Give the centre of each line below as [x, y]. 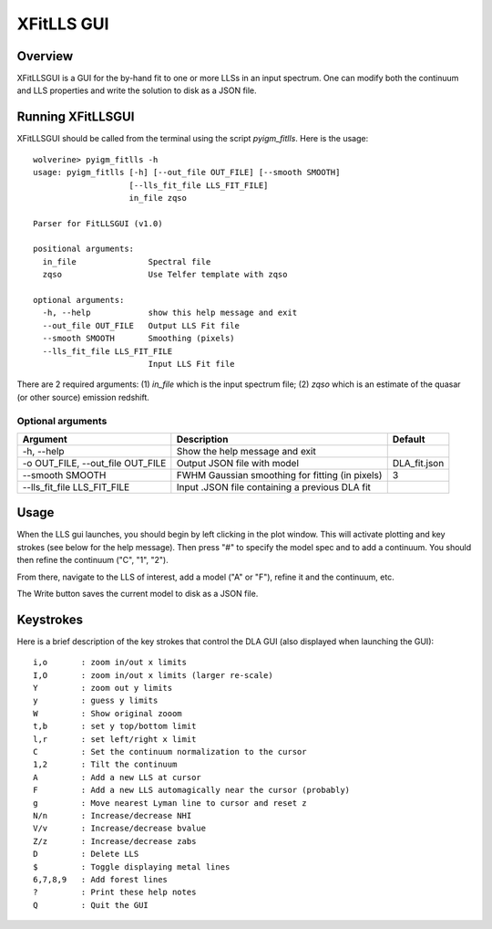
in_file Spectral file [127, 261]
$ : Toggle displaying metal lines [132, 866]
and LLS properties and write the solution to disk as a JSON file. [137, 90]
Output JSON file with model [238, 463]
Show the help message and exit [246, 451]
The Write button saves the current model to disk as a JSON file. [138, 594]
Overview [45, 56]
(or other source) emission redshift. [83, 397]
